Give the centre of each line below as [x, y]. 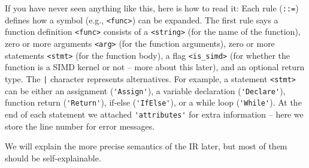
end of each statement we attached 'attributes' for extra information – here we [154, 114]
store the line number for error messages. [80, 126]
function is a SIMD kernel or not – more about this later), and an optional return [155, 67]
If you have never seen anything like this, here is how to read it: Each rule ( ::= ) [152, 8]
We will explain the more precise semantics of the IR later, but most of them [146, 146]
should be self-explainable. [53, 157]
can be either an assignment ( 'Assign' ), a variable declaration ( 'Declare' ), [145, 90]
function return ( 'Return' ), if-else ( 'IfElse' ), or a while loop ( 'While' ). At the [153, 102]
